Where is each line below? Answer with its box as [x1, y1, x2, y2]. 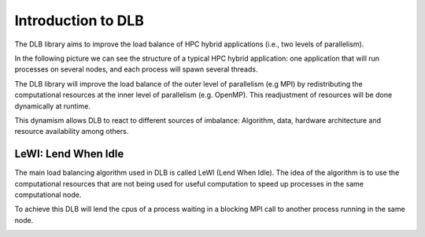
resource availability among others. [14, 127, 129, 136]
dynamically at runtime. [14, 101, 91, 110]
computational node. [14, 190, 82, 199]
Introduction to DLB [14, 12, 145, 29]
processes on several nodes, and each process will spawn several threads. [14, 65, 258, 74]
